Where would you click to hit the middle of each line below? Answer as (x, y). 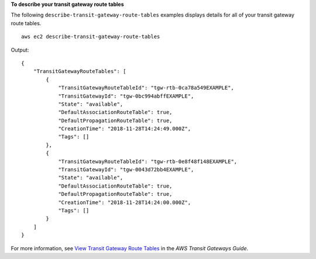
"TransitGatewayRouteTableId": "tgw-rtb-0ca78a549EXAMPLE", (146, 88)
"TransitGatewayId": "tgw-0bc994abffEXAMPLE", (126, 96)
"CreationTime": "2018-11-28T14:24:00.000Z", (125, 202)
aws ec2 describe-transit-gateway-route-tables (91, 37)
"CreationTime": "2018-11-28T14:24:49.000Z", (125, 129)
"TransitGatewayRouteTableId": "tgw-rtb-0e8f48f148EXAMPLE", (148, 161)
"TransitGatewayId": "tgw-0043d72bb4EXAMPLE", (126, 170)
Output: (20, 50)
